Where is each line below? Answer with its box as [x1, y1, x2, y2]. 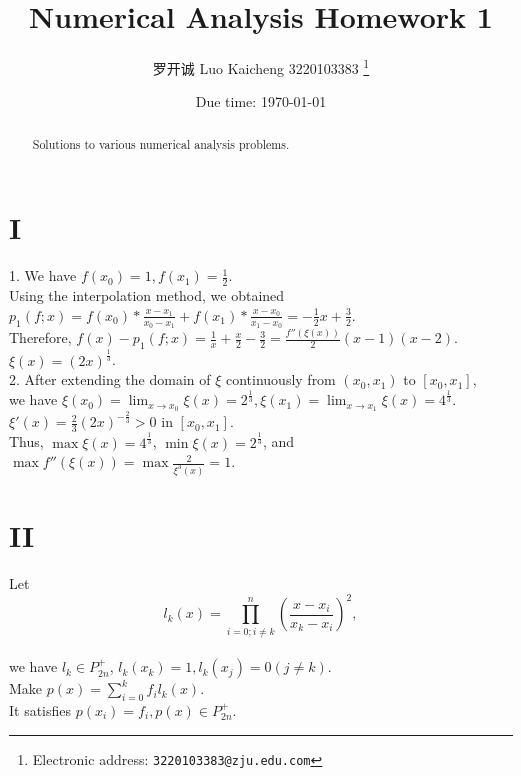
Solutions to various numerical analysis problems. [32, 135, 290, 152]
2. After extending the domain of [9, 369, 211, 390]
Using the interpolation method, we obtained [9, 285, 285, 306]
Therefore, [9, 327, 72, 348]
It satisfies [9, 699, 72, 720]
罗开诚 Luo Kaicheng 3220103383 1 [152, 55, 370, 78]
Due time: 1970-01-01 [195, 91, 327, 112]
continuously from [225, 369, 336, 390]
